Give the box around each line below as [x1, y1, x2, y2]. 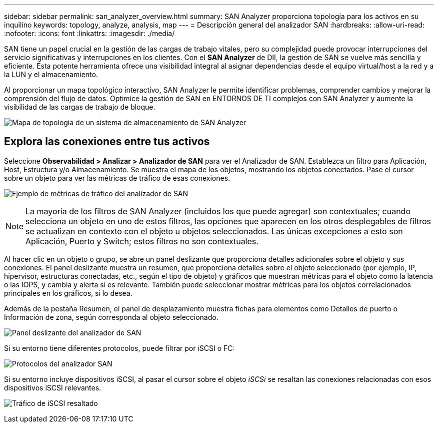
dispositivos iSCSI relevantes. [4, 383, 101, 392]
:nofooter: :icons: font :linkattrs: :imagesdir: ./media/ [4, 29, 175, 38]
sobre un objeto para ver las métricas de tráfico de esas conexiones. [4, 173, 230, 182]
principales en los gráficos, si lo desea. [4, 288, 132, 297]
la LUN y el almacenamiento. [4, 70, 98, 79]
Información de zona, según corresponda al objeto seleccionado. [4, 312, 218, 321]
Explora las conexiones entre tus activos [4, 135, 210, 148]
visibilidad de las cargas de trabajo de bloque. [4, 103, 155, 111]
